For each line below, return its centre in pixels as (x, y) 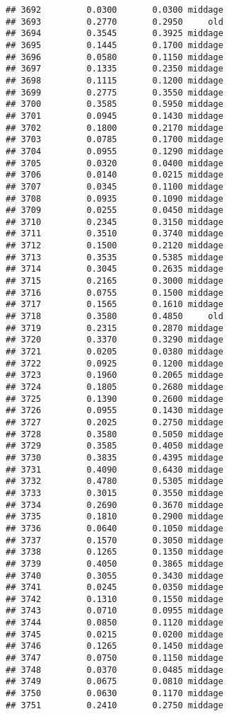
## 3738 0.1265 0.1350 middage (114, 552)
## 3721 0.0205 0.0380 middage (114, 352)
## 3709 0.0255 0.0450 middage (114, 210)
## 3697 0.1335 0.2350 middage (114, 69)
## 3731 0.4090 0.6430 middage (114, 469)
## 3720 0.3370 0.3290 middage (114, 340)
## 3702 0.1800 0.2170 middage (114, 128)
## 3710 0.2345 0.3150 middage (114, 222)
